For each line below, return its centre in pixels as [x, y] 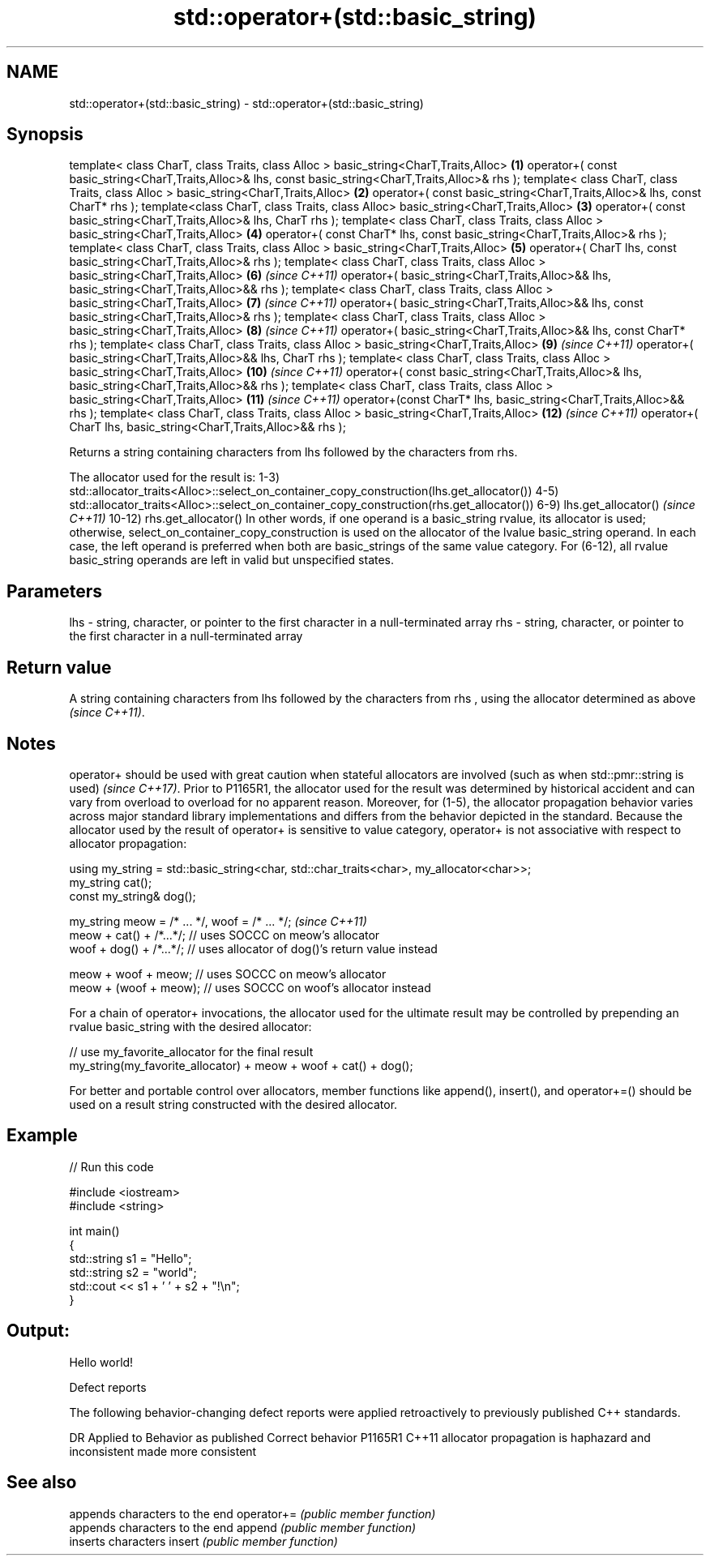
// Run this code [111, 1166]
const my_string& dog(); [133, 896]
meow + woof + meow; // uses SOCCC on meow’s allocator [228, 974]
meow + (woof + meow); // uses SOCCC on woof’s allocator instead [250, 987]
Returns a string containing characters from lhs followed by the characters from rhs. [293, 452]
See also [42, 1483]
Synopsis [45, 135]
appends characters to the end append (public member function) [243, 1527]
